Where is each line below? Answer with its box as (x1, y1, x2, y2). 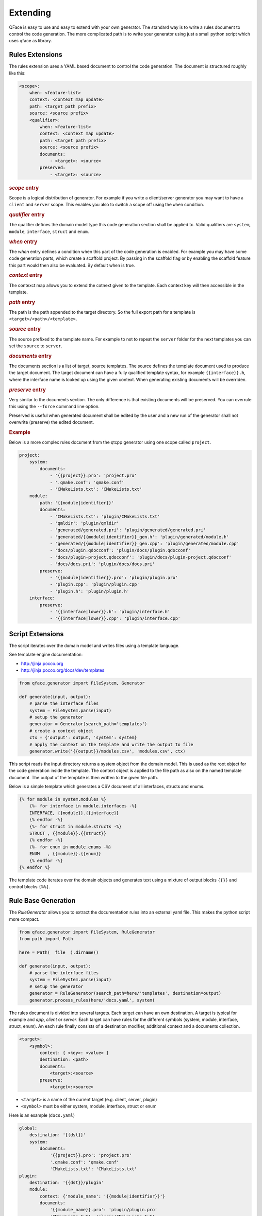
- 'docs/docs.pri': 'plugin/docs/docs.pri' (49, 561, 155, 567)
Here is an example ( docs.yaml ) (9, 1112, 75, 1118)
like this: (9, 70, 26, 76)
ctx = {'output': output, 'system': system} (29, 735, 137, 740)
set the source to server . (9, 343, 63, 349)
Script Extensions (9, 630, 64, 638)
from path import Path (19, 936, 73, 942)
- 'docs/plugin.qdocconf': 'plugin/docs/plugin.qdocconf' (49, 548, 191, 553)
